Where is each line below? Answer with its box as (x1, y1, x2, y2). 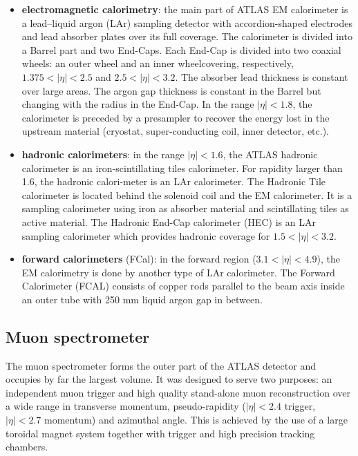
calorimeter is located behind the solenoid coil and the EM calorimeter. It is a (21, 187, 352, 202)
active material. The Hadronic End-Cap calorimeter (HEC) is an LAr (21, 214, 316, 229)
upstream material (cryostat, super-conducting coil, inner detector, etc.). (21, 124, 329, 138)
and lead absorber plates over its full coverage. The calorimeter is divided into (21, 29, 352, 44)
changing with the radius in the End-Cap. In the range (21, 97, 254, 111)
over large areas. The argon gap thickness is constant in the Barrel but (21, 83, 321, 97)
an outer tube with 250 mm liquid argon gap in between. (21, 292, 263, 306)
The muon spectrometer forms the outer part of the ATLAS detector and (6, 358, 316, 372)
